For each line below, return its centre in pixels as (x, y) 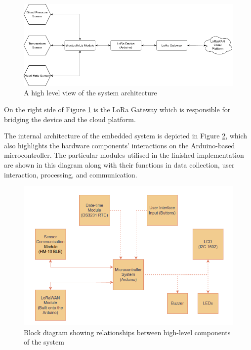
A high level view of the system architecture (90, 93)
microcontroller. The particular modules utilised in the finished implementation (124, 155)
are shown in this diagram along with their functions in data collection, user (119, 164)
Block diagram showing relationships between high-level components (127, 332)
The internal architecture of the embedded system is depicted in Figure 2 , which (126, 136)
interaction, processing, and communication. (71, 174)
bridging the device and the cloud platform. (70, 119)
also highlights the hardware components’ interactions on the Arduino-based (120, 145)
